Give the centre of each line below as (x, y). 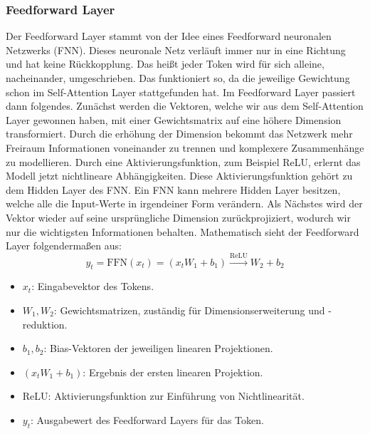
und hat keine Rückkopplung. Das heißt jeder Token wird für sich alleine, (165, 64)
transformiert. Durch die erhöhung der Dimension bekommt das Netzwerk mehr (179, 134)
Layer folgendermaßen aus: (64, 246)
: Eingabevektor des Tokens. (93, 286)
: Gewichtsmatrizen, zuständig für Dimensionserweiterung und (189, 310)
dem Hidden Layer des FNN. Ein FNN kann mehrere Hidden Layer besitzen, (173, 189)
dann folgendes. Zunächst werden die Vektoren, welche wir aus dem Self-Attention (185, 106)
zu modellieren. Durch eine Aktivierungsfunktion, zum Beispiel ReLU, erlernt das (183, 161)
